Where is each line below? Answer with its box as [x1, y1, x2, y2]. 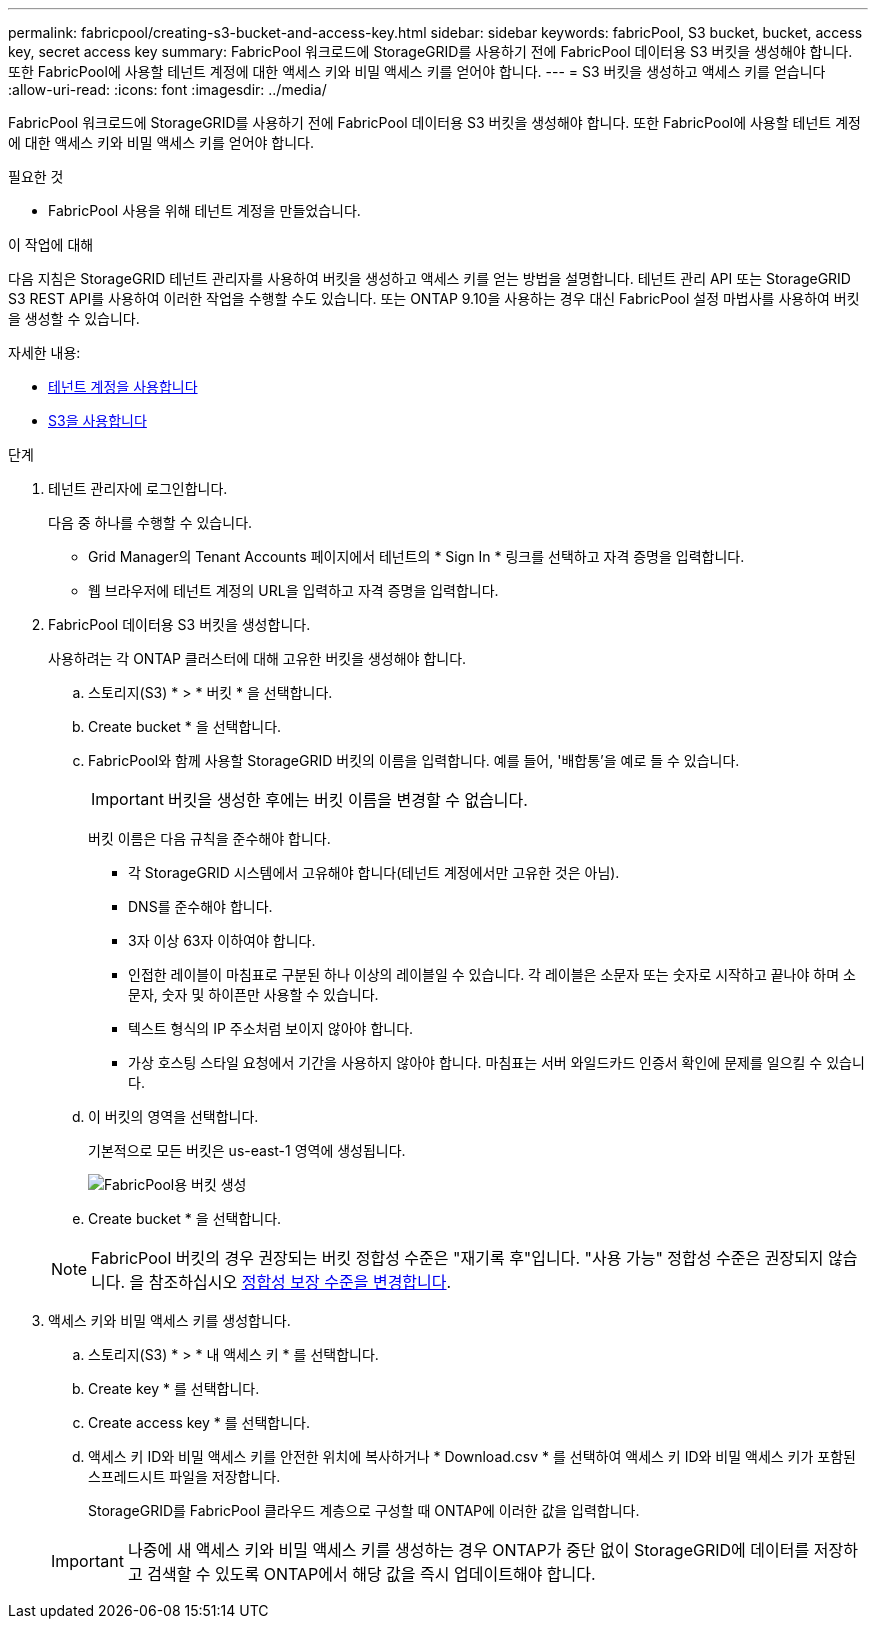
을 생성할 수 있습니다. [8, 310, 140, 327]
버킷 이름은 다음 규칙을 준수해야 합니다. [88, 830, 331, 847]
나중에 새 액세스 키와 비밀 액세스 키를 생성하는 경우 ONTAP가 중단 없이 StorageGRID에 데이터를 [127, 1540, 810, 1560]
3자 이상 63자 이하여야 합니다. [128, 932, 316, 949]
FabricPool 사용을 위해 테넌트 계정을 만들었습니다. [48, 202, 361, 219]
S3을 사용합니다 [48, 412, 147, 429]
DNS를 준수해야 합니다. [128, 898, 273, 915]
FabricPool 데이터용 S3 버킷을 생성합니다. [48, 616, 311, 633]
